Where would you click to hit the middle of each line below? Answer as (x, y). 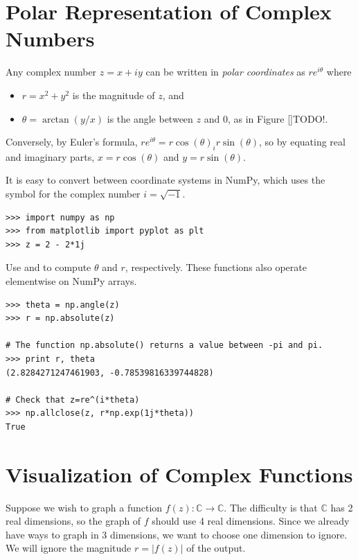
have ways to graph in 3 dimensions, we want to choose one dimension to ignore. (177, 534)
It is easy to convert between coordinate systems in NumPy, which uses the (165, 180)
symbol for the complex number (73, 194)
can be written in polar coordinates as (225, 72)
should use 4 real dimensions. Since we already (251, 521)
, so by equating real (302, 142)
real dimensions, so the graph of (73, 521)
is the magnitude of (114, 95)
